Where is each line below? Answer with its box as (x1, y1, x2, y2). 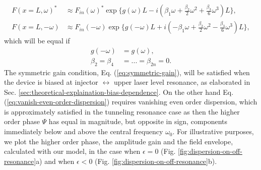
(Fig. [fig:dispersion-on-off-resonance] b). (95, 155, 217, 166)
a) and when (36, 155, 75, 166)
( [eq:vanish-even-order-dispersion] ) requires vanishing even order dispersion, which (4, 96, 257, 107)
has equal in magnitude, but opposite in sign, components (48, 116, 228, 127)
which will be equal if (4, 35, 70, 46)
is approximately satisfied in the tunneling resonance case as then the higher (4, 106, 240, 117)
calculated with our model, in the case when (4, 146, 141, 156)
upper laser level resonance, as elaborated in (113, 77, 250, 87)
